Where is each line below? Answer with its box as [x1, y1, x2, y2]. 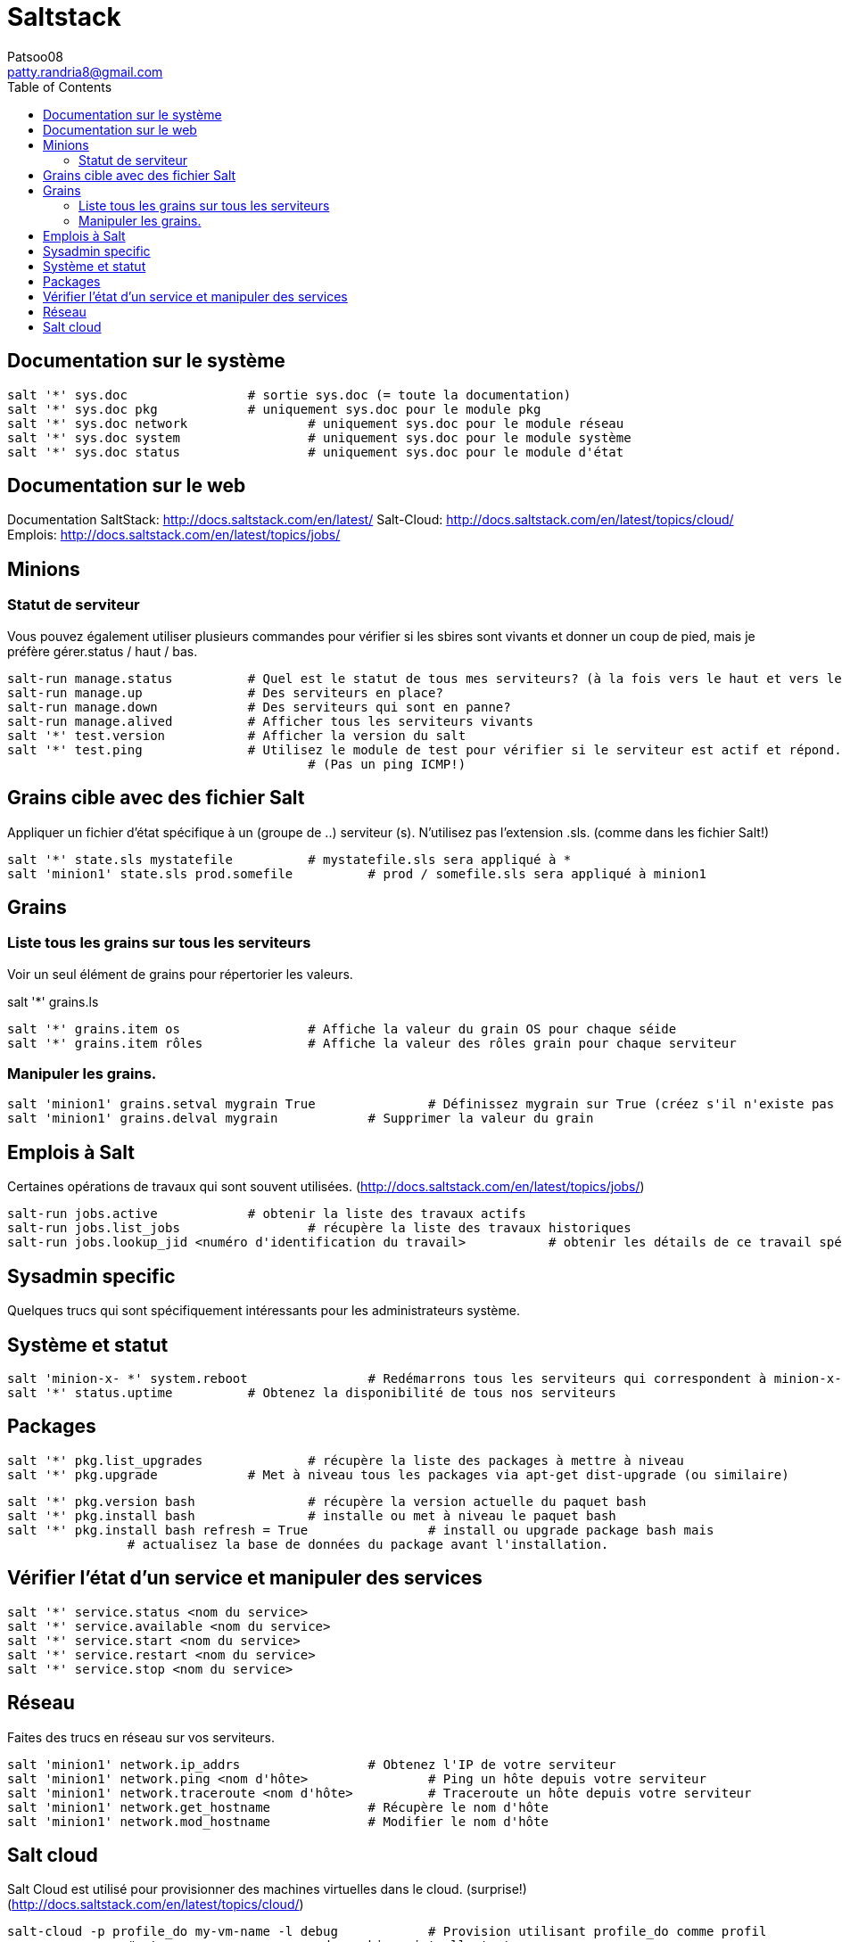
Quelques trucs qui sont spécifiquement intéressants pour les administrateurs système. [7, 1303, 520, 1319]
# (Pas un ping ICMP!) [308, 756, 466, 771]
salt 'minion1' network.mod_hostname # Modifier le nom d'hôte [7, 1814, 549, 1829]
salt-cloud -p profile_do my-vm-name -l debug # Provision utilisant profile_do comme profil [7, 1924, 767, 1939]
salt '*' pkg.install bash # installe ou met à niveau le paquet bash [7, 1508, 616, 1523]
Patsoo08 [7, 48, 63, 64]
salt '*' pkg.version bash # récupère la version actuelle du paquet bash [7, 1494, 647, 1509]
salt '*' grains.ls [7, 993, 99, 1009]
